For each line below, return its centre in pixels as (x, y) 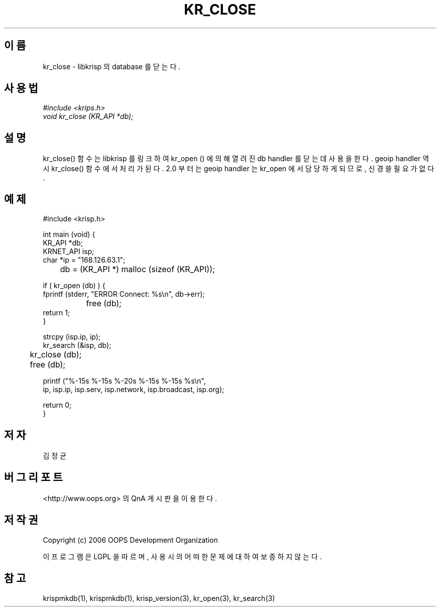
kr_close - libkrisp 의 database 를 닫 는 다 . (112, 66)
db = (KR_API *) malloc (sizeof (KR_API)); (137, 269)
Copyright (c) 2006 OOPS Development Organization (130, 540)
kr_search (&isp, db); (77, 345)
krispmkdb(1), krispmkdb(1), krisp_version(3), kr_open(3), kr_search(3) (159, 598)
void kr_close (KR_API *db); (88, 116)
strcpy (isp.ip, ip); (72, 337)
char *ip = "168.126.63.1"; (84, 260)
